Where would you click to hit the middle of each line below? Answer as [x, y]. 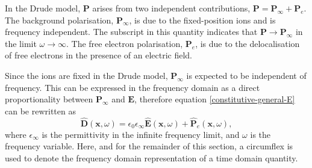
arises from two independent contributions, [171, 8]
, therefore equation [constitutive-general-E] [215, 99]
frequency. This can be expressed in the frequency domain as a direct [133, 87]
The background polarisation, [59, 20]
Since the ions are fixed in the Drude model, [86, 75]
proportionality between [49, 99]
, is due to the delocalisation [248, 43]
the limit [21, 43]
